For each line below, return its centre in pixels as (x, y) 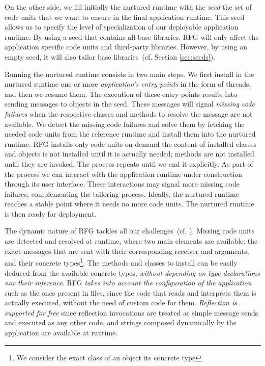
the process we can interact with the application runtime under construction (124, 174)
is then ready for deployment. (51, 213)
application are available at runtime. (61, 333)
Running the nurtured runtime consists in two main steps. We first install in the (129, 74)
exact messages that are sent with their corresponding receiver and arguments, (127, 251)
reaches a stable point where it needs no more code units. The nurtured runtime (129, 204)
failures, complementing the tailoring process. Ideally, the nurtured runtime (122, 193)
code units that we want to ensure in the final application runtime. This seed (125, 17)
